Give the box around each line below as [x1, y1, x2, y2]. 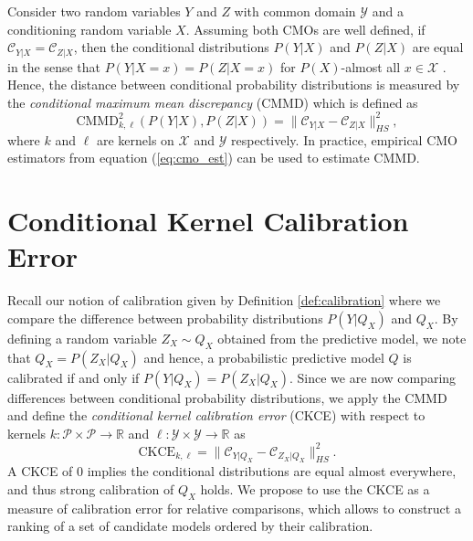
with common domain [234, 2, 356, 20]
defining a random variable [7, 328, 157, 347]
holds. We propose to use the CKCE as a [200, 479, 430, 498]
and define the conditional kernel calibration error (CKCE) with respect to [7, 406, 426, 425]
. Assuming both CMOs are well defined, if [185, 19, 426, 38]
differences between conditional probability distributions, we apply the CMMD [7, 387, 447, 407]
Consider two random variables [7, 2, 181, 20]
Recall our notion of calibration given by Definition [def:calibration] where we [7, 291, 441, 310]
